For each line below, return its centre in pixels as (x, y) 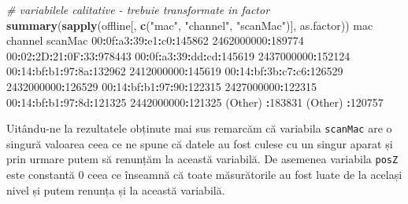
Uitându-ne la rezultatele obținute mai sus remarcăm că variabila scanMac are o (199, 128)
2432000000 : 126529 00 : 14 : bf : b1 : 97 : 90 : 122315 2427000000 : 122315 (161, 86)
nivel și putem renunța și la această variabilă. (116, 189)
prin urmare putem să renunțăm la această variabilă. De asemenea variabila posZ (202, 159)
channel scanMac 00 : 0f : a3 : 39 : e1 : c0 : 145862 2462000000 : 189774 (155, 40)
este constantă (41, 175)
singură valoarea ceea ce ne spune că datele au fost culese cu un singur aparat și (200, 143)
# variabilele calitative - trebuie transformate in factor (138, 9)
